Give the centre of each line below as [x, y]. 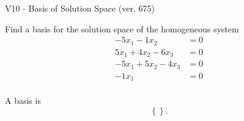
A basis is [23, 101]
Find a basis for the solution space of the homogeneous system [122, 28]
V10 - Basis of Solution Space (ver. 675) [80, 8]
